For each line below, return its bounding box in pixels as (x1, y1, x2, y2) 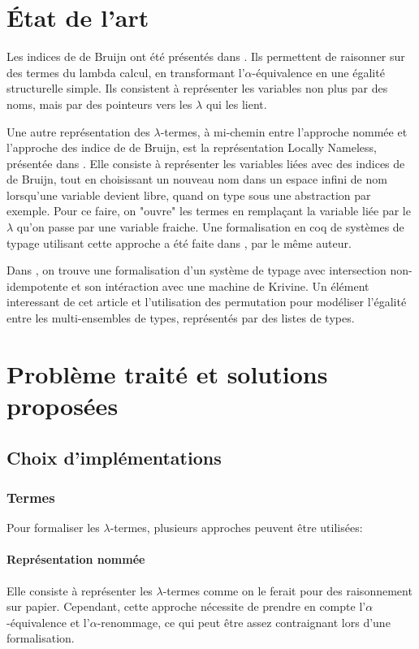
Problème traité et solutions (6, 357, 328, 390)
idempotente (6, 277, 68, 294)
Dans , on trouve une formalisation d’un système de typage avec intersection (6, 262, 387, 279)
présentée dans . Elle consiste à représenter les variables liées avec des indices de (6, 154, 405, 171)
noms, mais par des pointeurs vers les (6, 95, 192, 112)
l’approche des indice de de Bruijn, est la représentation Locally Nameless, (6, 139, 377, 156)
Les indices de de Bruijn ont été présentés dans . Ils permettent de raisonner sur (6, 48, 405, 65)
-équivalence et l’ (6, 613, 90, 630)
